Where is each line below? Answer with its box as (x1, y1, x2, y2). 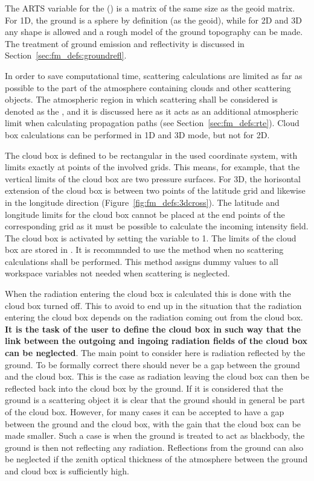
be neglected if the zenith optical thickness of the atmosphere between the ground (5, 453, 308, 465)
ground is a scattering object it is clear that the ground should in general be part (5, 393, 306, 406)
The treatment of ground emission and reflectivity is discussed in (5, 37, 245, 49)
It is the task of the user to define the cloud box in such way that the (5, 322, 301, 335)
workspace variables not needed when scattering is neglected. (5, 267, 230, 279)
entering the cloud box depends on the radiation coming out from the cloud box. (5, 311, 303, 323)
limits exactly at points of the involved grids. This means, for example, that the (5, 161, 300, 173)
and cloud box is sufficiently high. (5, 464, 129, 477)
